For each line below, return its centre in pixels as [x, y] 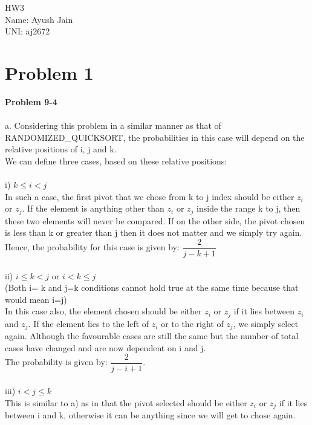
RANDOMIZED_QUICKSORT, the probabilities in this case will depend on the [155, 137]
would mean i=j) [36, 299]
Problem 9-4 [31, 101]
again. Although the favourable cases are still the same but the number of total [152, 336]
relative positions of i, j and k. [61, 149]
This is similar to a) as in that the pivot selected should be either [126, 402]
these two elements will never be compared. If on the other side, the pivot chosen [155, 220]
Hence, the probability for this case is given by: [92, 247]
